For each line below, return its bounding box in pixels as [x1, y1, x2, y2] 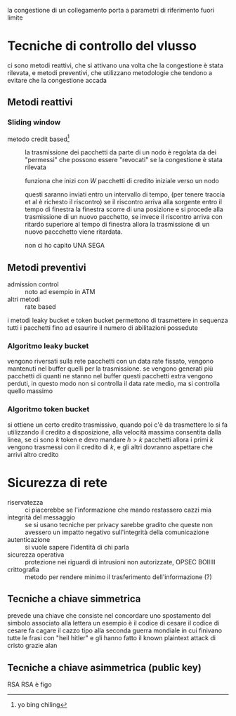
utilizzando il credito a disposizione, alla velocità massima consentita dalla [7, 427, 222, 436]
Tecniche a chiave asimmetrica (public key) [7, 661, 202, 673]
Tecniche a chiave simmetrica [7, 593, 141, 605]
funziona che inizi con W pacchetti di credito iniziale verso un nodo [25, 177, 219, 185]
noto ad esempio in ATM [25, 288, 96, 296]
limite [7, 13, 23, 22]
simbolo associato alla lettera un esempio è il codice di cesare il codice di [7, 619, 220, 628]
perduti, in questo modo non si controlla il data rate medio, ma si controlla [7, 379, 220, 388]
